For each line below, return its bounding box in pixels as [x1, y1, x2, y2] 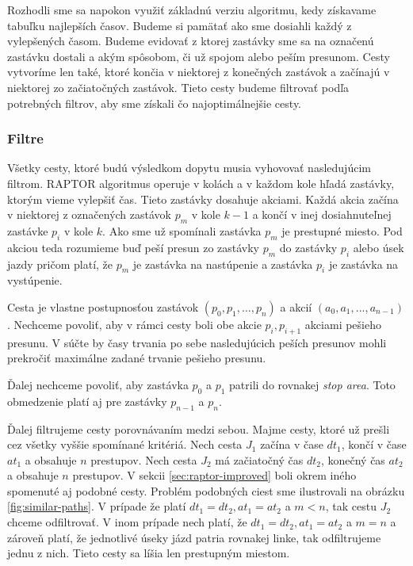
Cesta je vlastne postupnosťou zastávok [7, 298, 199, 315]
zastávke [7, 222, 48, 239]
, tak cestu [325, 498, 377, 514]
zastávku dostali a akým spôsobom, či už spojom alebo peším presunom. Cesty [7, 48, 390, 64]
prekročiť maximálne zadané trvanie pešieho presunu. [7, 350, 266, 366]
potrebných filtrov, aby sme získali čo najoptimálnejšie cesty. [7, 94, 301, 111]
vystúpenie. [7, 272, 63, 289]
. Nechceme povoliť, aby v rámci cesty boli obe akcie [7, 316, 262, 332]
